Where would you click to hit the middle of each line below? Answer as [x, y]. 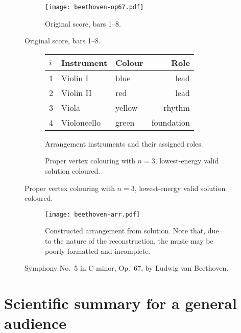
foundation [171, 122]
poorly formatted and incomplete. [98, 251]
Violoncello [81, 122]
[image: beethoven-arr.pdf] [93, 214]
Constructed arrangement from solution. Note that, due [132, 231]
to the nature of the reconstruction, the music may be [129, 241]
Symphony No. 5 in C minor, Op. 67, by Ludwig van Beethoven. [127, 268]
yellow [127, 107]
